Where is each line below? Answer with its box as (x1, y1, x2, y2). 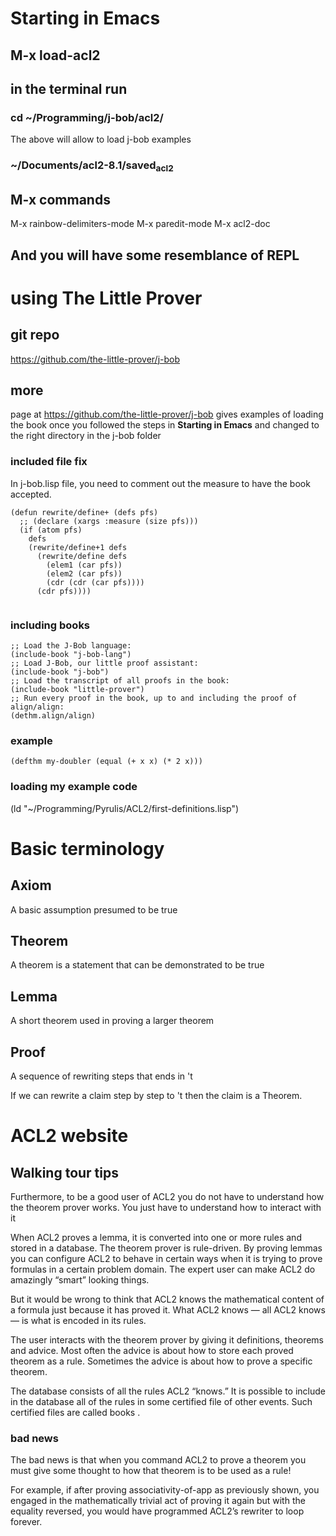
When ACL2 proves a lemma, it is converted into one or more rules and (10, 1232, 302, 1244)
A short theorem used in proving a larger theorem (10, 1015, 215, 1027)
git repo (10, 327, 60, 344)
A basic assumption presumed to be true (10, 903, 178, 916)
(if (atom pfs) (19, 525, 83, 535)
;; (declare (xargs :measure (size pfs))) (19, 516, 199, 526)
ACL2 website (10, 1125, 129, 1147)
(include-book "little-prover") (10, 685, 145, 695)
